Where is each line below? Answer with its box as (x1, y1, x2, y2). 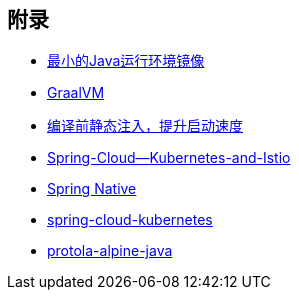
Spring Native (47, 180, 137, 198)
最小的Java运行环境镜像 (47, 52, 205, 70)
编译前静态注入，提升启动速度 (47, 117, 243, 135)
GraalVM (47, 84, 105, 102)
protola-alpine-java (47, 242, 173, 260)
